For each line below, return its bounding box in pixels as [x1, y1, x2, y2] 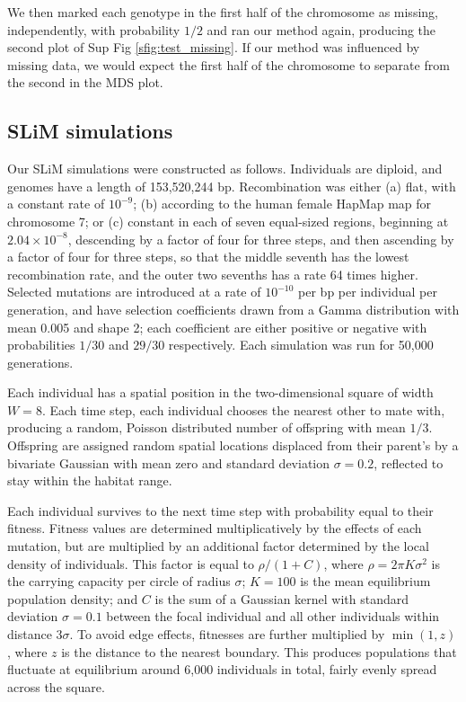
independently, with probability [7, 20, 180, 39]
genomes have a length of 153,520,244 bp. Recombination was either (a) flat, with [7, 176, 456, 195]
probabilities [7, 335, 75, 354]
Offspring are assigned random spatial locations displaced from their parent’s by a [7, 436, 459, 455]
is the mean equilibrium [300, 572, 431, 591]
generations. [7, 352, 74, 371]
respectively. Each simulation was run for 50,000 [168, 335, 434, 354]
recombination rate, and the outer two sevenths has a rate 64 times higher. [7, 264, 418, 283]
